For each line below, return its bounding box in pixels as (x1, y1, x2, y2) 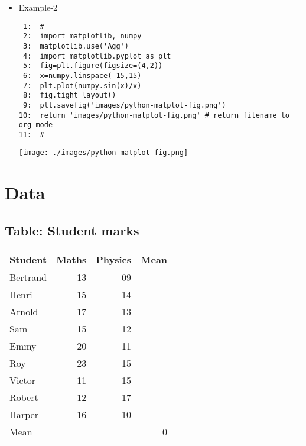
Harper (9, 407, 38, 421)
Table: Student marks (5, 221, 139, 239)
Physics (96, 252, 131, 266)
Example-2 (18, 1, 57, 13)
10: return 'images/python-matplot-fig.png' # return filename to (18, 111, 289, 119)
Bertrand (9, 270, 47, 284)
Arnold (9, 304, 38, 318)
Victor (9, 373, 36, 387)
